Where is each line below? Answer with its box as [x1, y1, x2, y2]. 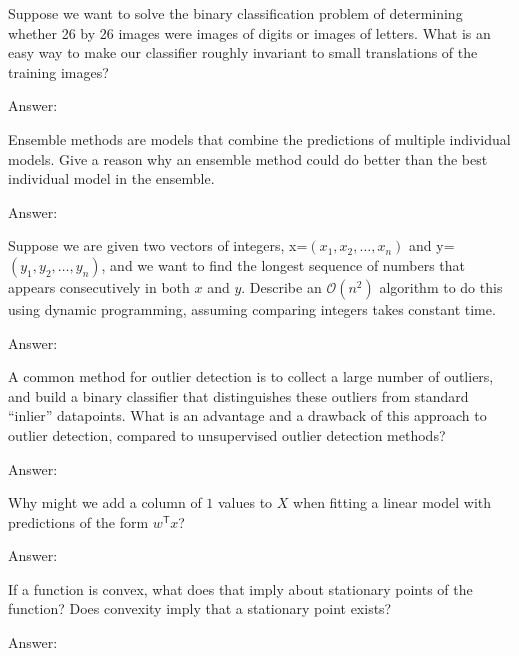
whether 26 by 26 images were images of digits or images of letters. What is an [8, 22, 491, 43]
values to [217, 492, 273, 513]
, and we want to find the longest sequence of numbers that [101, 254, 466, 275]
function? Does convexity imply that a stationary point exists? [8, 598, 392, 619]
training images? [8, 61, 109, 82]
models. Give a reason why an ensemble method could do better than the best [8, 148, 488, 169]
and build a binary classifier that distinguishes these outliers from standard [8, 385, 469, 406]
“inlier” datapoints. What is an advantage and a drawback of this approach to [8, 405, 487, 426]
